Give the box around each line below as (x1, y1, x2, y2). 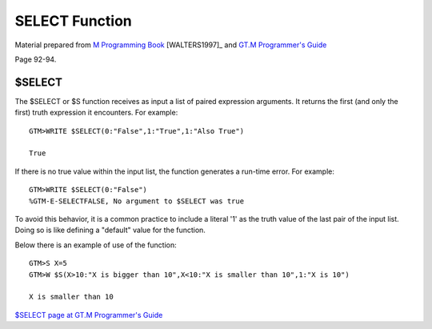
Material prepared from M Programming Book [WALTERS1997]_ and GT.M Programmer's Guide (14, 40, 327, 50)
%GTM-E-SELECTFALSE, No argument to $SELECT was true (29, 196, 244, 206)
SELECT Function (14, 12, 132, 30)
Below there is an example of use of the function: (14, 240, 178, 250)
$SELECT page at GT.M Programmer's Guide (14, 310, 163, 319)
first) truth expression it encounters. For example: (14, 108, 178, 118)
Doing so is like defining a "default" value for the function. (14, 225, 206, 235)
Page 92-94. (14, 54, 57, 64)
